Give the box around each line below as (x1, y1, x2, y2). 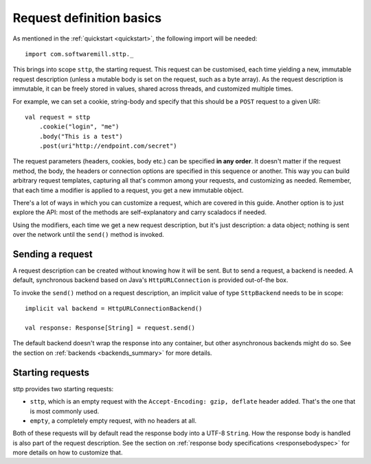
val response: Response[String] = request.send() (25, 324, 196, 332)
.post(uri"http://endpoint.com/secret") (38, 142, 178, 150)
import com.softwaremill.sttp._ (25, 50, 134, 58)
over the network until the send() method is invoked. (12, 231, 164, 239)
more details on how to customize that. (12, 448, 123, 456)
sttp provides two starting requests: (12, 384, 114, 393)
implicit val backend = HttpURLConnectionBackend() (25, 305, 203, 312)
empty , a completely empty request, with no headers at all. (30, 416, 197, 425)
